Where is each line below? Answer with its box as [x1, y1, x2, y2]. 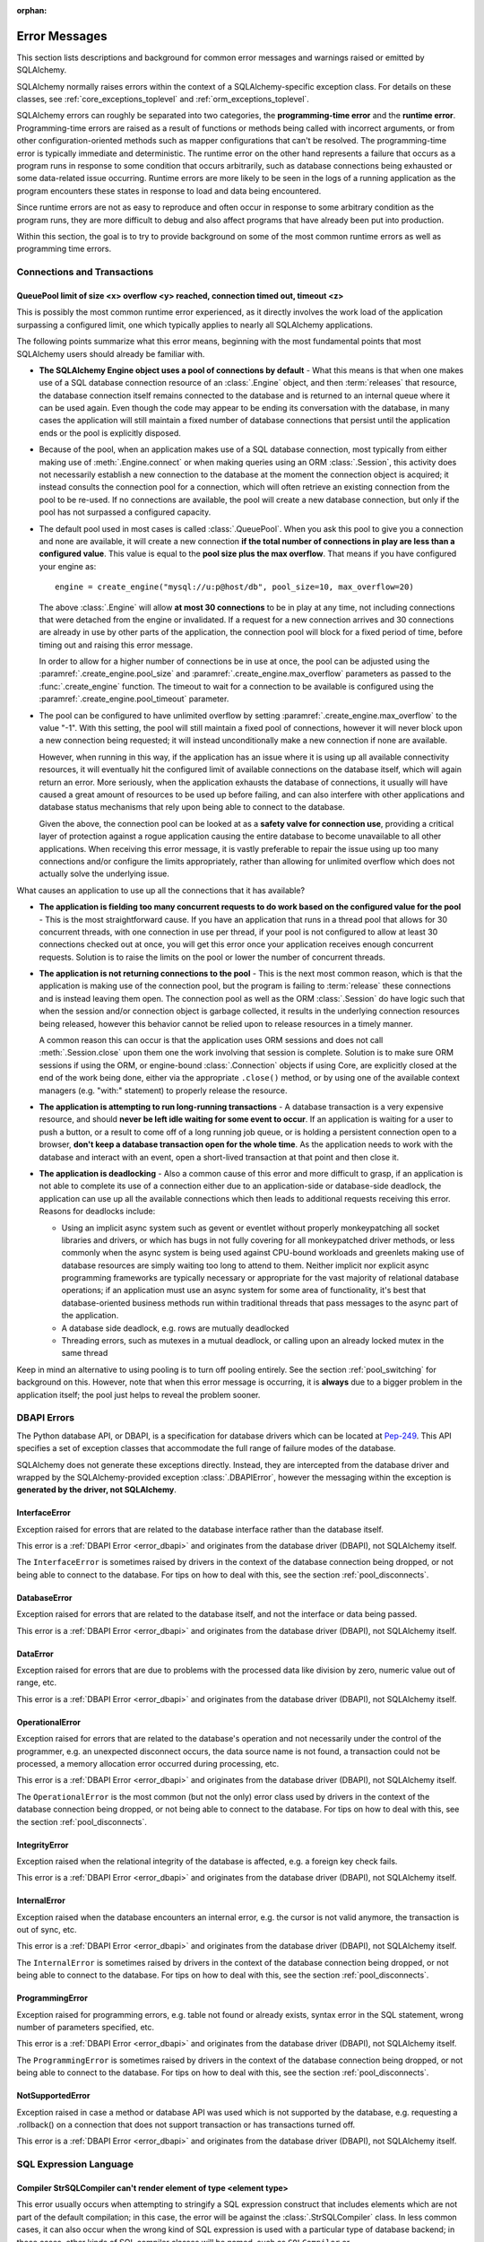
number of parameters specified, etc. [16, 2022, 155, 2033]
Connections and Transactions [16, 265, 154, 278]
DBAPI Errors [16, 1412, 75, 1424]
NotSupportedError [16, 2090, 91, 2101]
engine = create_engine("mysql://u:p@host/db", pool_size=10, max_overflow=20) [55, 582, 414, 592]
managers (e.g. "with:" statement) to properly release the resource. [39, 1085, 288, 1096]
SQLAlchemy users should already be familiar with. [16, 348, 205, 359]
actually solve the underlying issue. [39, 868, 170, 879]
